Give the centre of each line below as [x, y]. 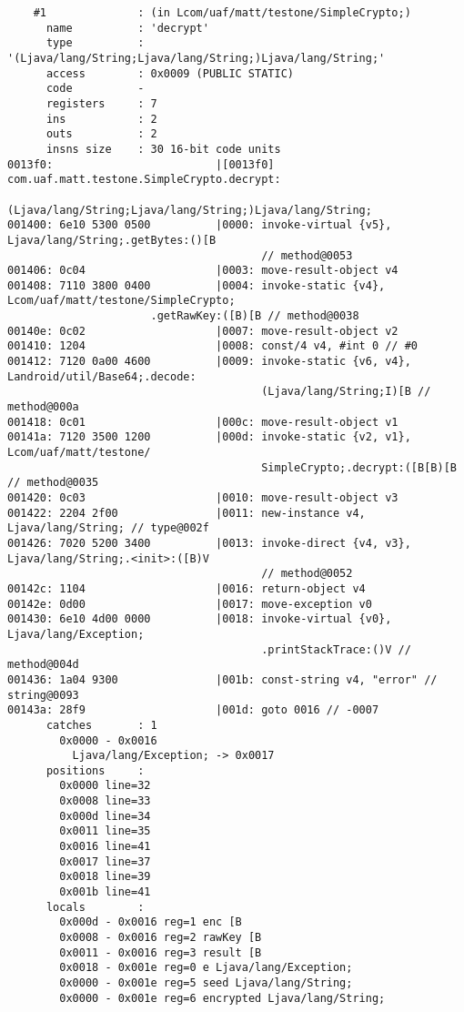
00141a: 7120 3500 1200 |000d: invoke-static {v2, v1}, [209, 437]
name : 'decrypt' [127, 28]
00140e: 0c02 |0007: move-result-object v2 [203, 331]
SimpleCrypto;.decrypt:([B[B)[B [359, 467]
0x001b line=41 [105, 892]
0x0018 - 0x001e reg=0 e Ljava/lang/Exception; [206, 968]
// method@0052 [307, 574]
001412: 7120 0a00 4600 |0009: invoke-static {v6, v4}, [209, 362]
